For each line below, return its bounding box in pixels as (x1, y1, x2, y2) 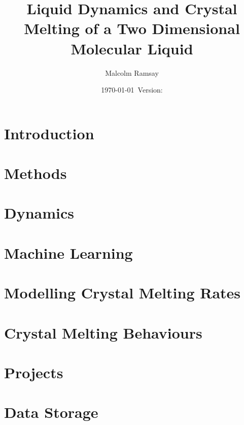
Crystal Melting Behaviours (4, 322, 202, 343)
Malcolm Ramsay (105, 67, 159, 78)
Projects (4, 361, 63, 382)
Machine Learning (4, 242, 133, 263)
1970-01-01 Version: (101, 84, 163, 95)
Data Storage (4, 402, 98, 422)
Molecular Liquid (71, 38, 193, 58)
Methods (4, 163, 67, 184)
